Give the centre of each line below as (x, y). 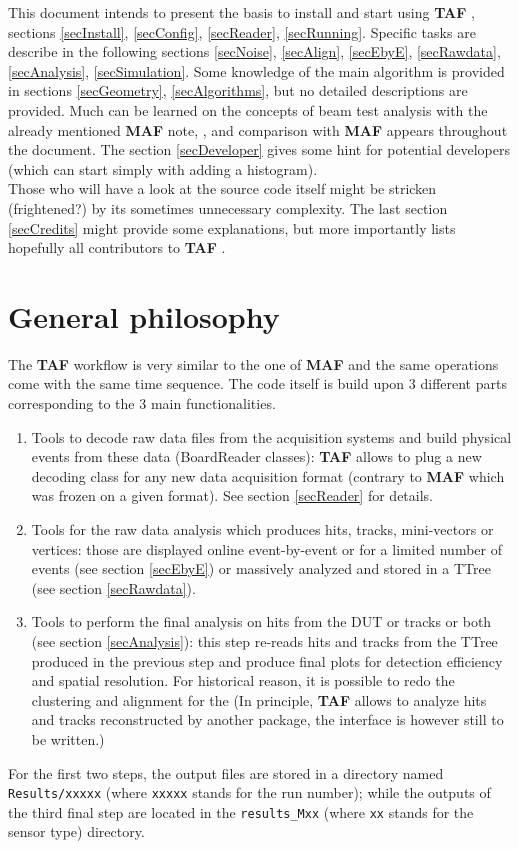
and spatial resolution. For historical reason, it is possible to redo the (243, 680)
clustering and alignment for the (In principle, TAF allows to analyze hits (259, 699)
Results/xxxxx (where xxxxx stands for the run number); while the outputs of (249, 792)
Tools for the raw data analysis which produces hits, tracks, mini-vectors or (262, 529)
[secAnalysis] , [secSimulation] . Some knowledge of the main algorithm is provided (256, 70)
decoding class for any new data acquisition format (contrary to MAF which (268, 475)
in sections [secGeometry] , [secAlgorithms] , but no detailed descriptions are (238, 90)
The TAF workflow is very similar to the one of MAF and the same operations (253, 363)
